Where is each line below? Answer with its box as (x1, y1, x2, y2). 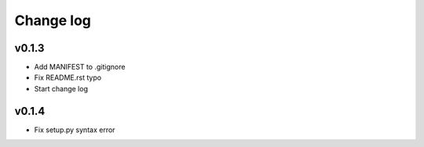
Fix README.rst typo (34, 73, 102, 82)
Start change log (34, 84, 88, 93)
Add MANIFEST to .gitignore (34, 63, 126, 72)
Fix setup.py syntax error (34, 125, 115, 134)
